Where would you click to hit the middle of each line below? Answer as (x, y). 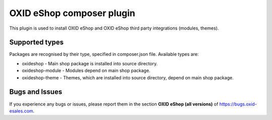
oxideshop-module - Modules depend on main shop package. (86, 71)
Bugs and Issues (36, 92)
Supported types (37, 42)
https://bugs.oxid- (238, 104)
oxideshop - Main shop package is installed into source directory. (90, 63)
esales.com (21, 111)
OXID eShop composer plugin (72, 13)
